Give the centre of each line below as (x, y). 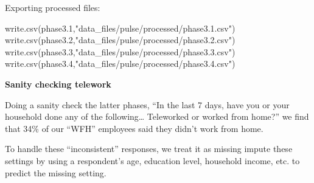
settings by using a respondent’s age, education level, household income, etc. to (152, 160)
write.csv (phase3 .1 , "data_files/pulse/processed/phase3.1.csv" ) (120, 28)
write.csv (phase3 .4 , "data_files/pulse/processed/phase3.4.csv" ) (120, 64)
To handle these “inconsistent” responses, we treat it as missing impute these (149, 149)
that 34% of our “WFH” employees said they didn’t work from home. (134, 128)
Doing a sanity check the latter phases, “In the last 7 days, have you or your (147, 104)
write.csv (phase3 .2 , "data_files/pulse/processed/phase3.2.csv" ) (120, 40)
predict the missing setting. (56, 172)
